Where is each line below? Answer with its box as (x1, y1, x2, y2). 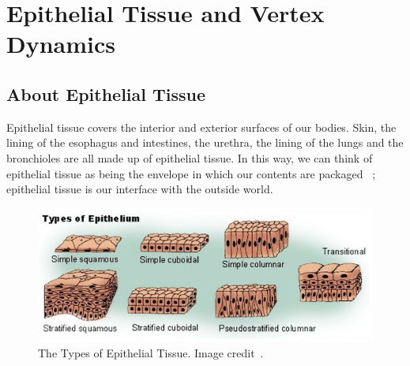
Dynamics (6, 28, 116, 60)
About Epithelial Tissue (6, 81, 206, 106)
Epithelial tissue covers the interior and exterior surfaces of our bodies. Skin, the (6, 118, 397, 135)
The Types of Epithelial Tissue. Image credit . (38, 344, 264, 360)
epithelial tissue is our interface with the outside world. (6, 181, 273, 197)
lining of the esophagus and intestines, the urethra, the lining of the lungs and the (6, 134, 404, 151)
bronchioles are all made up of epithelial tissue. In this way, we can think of (6, 149, 373, 166)
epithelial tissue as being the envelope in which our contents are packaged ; (6, 165, 376, 181)
